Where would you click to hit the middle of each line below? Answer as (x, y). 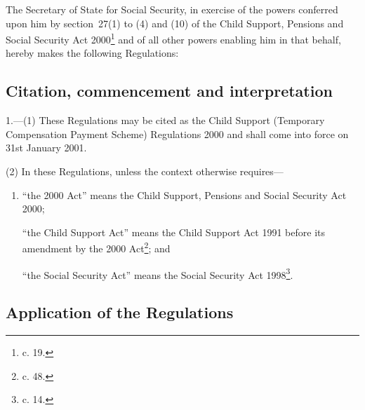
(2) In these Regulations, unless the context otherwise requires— (145, 171)
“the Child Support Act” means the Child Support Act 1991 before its (173, 232)
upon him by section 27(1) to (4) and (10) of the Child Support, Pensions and (175, 23)
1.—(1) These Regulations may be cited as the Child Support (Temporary (165, 120)
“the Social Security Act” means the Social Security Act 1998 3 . (158, 273)
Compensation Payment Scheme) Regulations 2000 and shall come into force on (177, 134)
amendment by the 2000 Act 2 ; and (96, 247)
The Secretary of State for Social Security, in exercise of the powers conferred (172, 9)
